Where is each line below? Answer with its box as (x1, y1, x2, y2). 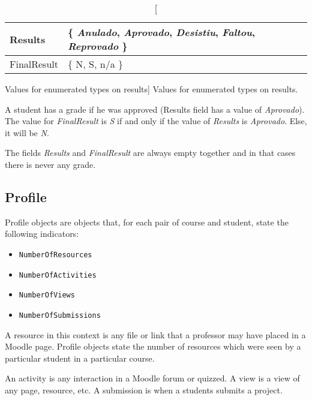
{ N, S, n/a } (68, 57, 124, 71)
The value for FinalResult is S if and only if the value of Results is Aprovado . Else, (5, 115, 307, 127)
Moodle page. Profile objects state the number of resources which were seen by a (5, 340, 301, 353)
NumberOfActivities (19, 270, 97, 279)
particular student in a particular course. (5, 351, 155, 364)
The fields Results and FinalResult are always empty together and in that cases (5, 146, 296, 159)
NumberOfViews (19, 291, 75, 300)
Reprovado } (68, 39, 128, 53)
